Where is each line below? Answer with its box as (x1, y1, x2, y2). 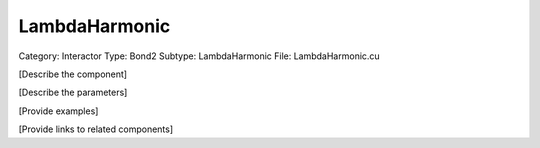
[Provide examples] (18, 105, 99, 117)
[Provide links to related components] (18, 123, 174, 135)
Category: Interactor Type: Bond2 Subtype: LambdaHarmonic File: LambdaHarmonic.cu (18, 50, 380, 62)
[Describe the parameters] (18, 86, 128, 99)
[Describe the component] (18, 68, 128, 80)
